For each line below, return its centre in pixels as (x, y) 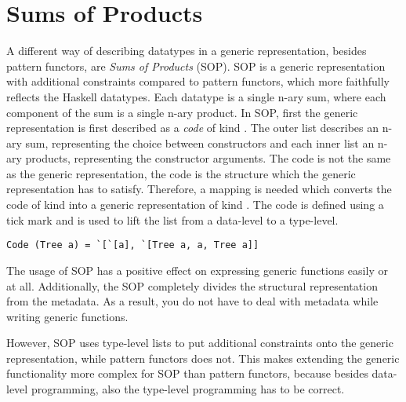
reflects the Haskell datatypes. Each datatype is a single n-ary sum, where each (196, 96)
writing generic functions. (67, 316)
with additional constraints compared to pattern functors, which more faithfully (198, 81)
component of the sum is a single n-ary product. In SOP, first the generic (182, 112)
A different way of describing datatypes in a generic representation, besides (187, 51)
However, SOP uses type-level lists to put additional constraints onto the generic (200, 343)
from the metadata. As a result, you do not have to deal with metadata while (192, 301)
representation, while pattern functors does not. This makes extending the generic (203, 358)
